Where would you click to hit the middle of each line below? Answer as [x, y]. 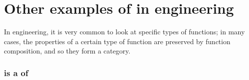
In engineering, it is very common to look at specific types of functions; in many [124, 32]
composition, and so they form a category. [67, 51]
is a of [16, 72]
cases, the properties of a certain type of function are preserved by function [117, 41]
